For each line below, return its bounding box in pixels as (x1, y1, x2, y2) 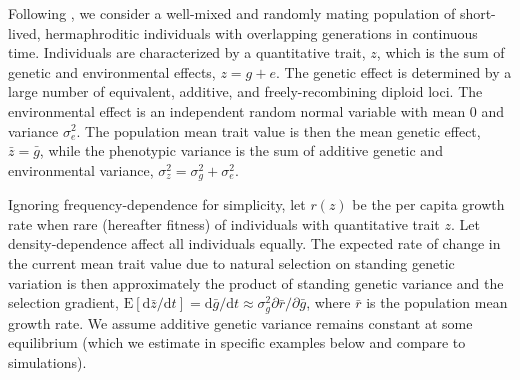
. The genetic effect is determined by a (275, 61, 512, 82)
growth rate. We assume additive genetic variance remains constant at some (8, 312, 473, 333)
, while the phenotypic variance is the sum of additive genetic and (39, 140, 443, 161)
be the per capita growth (352, 194, 505, 215)
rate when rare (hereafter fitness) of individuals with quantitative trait (8, 213, 440, 234)
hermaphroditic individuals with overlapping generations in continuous (45, 22, 478, 43)
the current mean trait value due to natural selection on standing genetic (8, 252, 455, 273)
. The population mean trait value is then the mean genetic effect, (76, 120, 481, 141)
